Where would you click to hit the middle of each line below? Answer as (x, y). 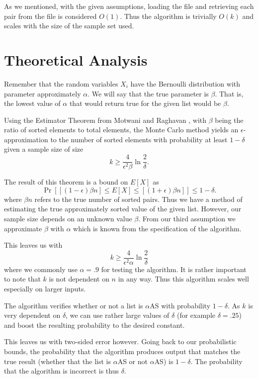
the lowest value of (32, 103)
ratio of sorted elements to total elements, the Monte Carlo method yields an (121, 130)
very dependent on (32, 315)
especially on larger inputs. (45, 288)
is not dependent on (79, 279)
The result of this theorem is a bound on (66, 182)
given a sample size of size (44, 149)
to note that (22, 279)
